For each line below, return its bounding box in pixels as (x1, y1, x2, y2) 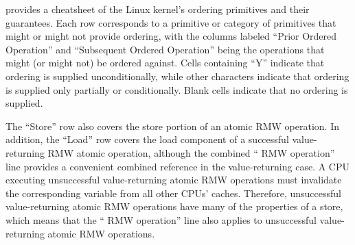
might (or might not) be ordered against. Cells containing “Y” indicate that (5, 55, 325, 70)
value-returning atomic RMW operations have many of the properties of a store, (5, 199, 343, 214)
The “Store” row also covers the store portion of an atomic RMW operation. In (5, 118, 339, 133)
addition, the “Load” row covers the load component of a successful (5, 132, 289, 146)
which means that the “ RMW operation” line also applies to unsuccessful (5, 212, 317, 227)
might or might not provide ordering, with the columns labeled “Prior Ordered (5, 29, 337, 43)
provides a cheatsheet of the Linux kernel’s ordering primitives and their (5, 2, 310, 16)
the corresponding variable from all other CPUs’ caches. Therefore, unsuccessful (5, 185, 341, 200)
